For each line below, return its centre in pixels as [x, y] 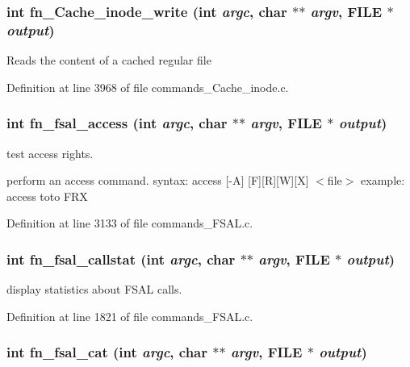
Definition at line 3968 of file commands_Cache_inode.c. [148, 87]
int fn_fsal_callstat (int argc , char [121, 259]
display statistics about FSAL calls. [94, 289]
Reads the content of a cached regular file [109, 60]
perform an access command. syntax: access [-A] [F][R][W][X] [158, 180]
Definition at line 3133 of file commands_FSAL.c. [130, 223]
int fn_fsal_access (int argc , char [117, 123]
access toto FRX [47, 196]
